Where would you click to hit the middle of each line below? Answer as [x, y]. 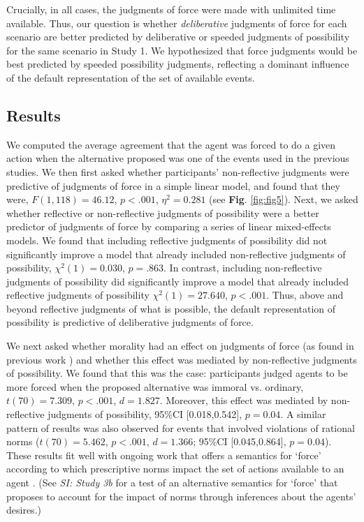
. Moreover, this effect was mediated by [244, 400]
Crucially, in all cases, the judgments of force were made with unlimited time [171, 9]
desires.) [24, 510]
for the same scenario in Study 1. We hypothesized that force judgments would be [182, 50]
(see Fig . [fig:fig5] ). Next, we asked [284, 199]
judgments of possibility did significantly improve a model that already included [178, 281]
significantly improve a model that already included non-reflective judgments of [176, 254]
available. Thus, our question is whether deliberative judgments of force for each [177, 23]
